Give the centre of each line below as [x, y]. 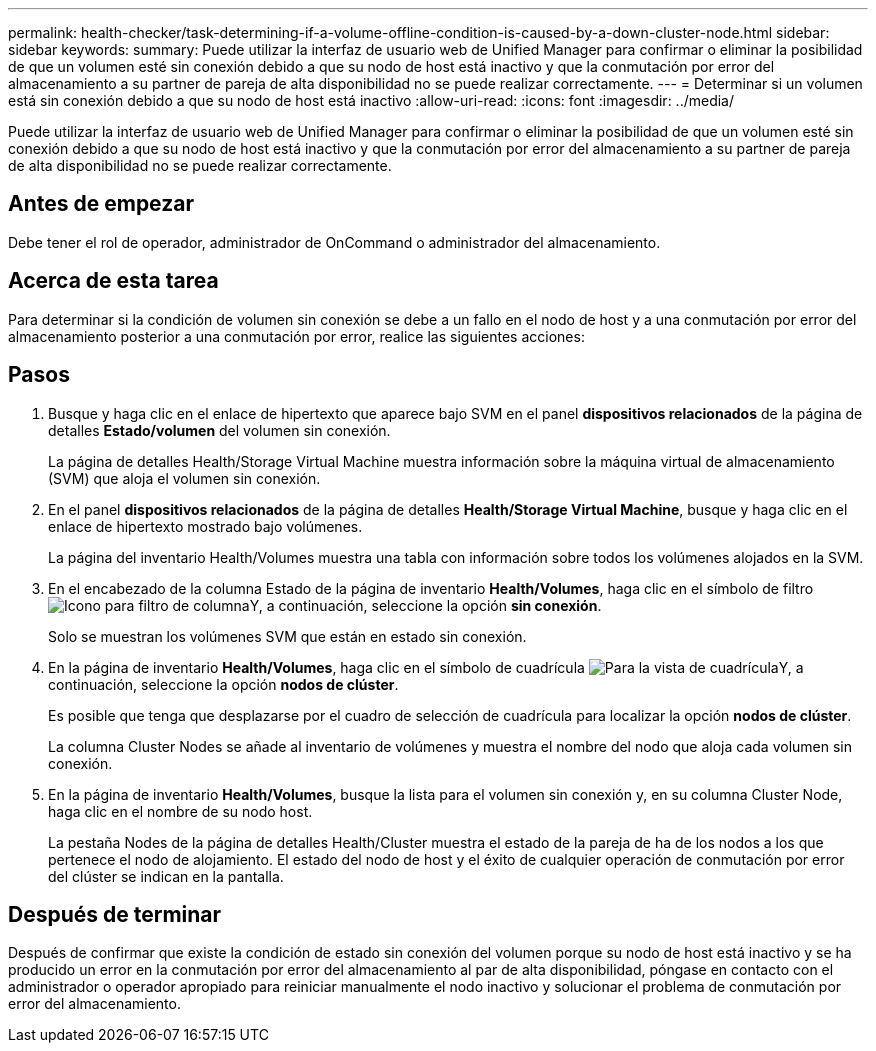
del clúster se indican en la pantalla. [166, 876]
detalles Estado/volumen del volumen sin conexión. [219, 430]
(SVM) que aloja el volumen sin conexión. [184, 478]
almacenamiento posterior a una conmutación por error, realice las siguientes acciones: [296, 336]
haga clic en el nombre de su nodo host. [180, 811]
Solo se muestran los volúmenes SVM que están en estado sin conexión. [287, 636]
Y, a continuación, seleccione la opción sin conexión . [425, 605]
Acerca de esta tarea [113, 281]
